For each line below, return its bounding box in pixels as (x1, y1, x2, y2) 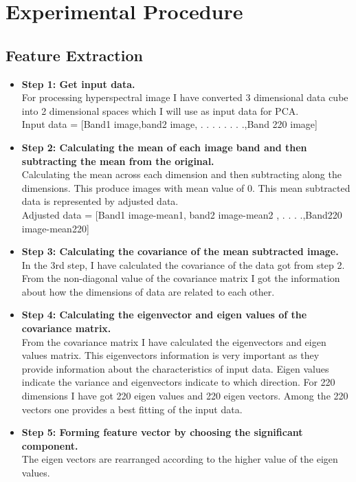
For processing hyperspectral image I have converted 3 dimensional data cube (21, 90, 348, 105)
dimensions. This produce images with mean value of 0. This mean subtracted (21, 180, 351, 195)
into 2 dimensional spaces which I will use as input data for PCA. (21, 103, 299, 118)
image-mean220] (21, 221, 89, 235)
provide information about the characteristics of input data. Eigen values (21, 361, 329, 375)
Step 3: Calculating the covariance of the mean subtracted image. (21, 244, 339, 259)
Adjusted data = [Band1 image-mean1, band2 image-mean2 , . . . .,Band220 (21, 207, 342, 221)
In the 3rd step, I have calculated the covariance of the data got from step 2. (21, 257, 345, 272)
